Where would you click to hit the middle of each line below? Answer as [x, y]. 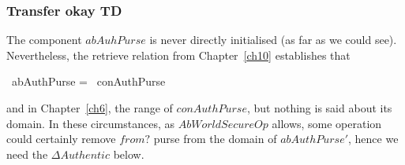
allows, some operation [327, 123]
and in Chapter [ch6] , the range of [90, 108]
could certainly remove [61, 139]
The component [44, 40]
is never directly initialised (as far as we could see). [273, 40]
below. [129, 154]
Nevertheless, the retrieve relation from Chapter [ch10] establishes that [178, 55]
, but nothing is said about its [319, 108]
